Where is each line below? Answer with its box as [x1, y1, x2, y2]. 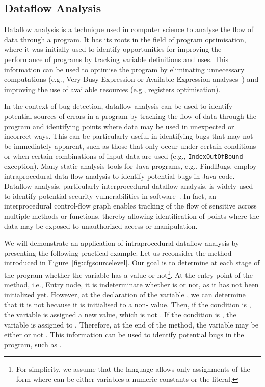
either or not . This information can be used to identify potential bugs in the [4, 329, 244, 340]
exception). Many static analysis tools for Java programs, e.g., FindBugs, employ [4, 160, 257, 171]
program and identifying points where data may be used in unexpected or [4, 121, 234, 131]
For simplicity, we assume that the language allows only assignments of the [16, 364, 250, 374]
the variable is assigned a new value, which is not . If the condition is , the [4, 309, 236, 319]
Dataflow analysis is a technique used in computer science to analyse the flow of [4, 24, 254, 35]
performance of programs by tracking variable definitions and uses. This [4, 53, 229, 64]
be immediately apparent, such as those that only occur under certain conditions [4, 140, 256, 151]
